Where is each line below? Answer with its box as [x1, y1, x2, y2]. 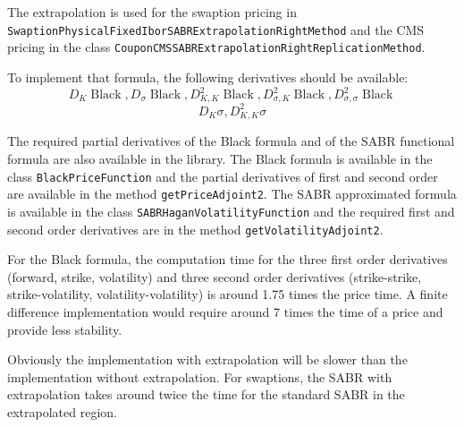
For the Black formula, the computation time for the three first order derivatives [7, 250, 448, 269]
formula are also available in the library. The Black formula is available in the [7, 149, 433, 167]
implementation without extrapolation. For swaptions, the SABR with [7, 367, 392, 386]
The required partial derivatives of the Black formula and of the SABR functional [7, 132, 455, 150]
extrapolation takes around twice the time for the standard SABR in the [7, 385, 405, 404]
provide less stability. [7, 320, 122, 338]
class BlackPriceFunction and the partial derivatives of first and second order [7, 167, 438, 185]
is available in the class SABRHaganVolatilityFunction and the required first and [7, 201, 455, 220]
